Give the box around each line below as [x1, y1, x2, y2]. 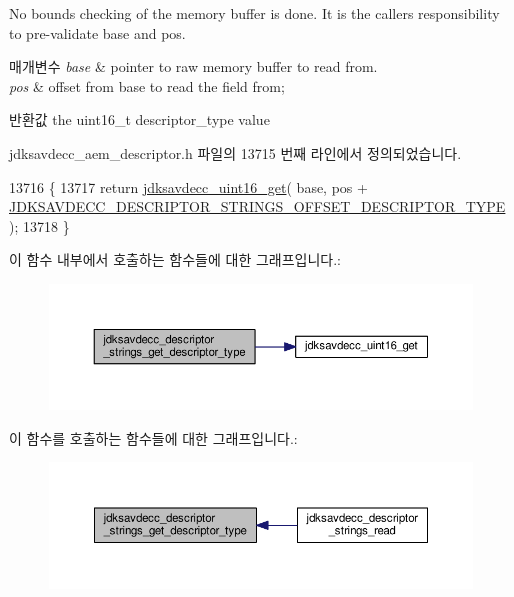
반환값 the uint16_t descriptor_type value [9, 109, 270, 130]
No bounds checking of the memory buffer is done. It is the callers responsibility [9, 3, 500, 23]
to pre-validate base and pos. [9, 22, 186, 43]
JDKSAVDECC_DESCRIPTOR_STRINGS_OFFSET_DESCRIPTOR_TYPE [9, 196, 506, 217]
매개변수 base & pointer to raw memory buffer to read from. [9, 56, 378, 77]
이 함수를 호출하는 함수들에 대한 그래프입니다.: [9, 427, 298, 448]
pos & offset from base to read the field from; [9, 75, 285, 96]
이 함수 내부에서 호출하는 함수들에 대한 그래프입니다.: [9, 249, 341, 270]
